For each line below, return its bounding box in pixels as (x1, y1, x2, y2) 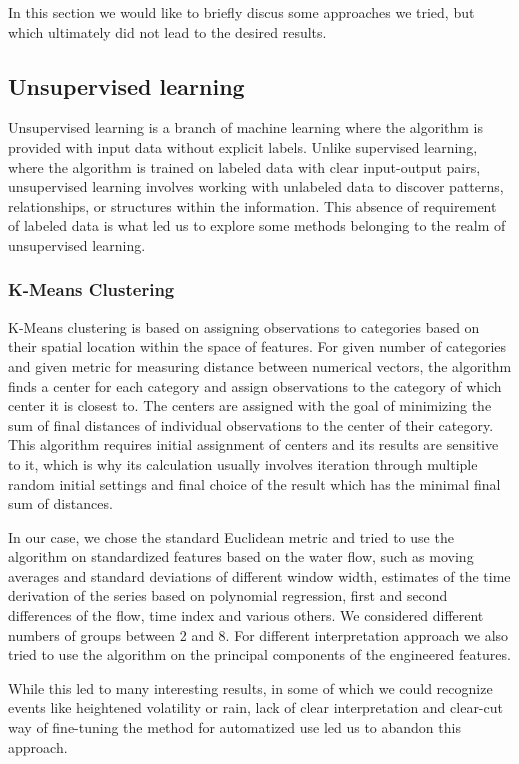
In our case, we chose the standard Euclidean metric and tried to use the (8, 526, 454, 547)
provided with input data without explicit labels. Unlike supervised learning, (8, 136, 478, 157)
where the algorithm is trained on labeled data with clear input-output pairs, (8, 156, 481, 177)
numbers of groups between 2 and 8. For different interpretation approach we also (8, 624, 509, 645)
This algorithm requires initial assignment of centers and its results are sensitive (8, 434, 499, 455)
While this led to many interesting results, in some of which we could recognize (8, 677, 493, 698)
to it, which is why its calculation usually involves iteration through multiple (8, 453, 478, 474)
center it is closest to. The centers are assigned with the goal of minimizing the (8, 395, 492, 416)
